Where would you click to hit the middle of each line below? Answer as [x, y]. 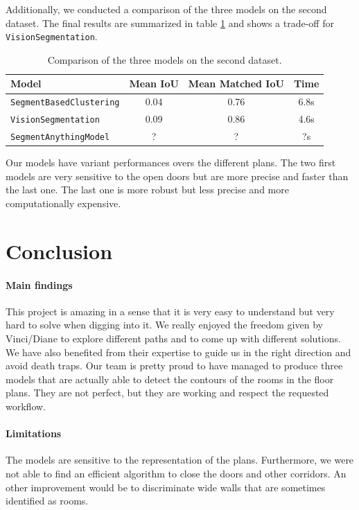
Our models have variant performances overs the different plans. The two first [171, 162]
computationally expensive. [63, 203]
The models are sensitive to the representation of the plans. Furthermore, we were [180, 460]
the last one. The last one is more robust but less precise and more [147, 190]
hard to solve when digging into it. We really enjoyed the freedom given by [164, 325]
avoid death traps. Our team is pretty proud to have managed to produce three [174, 366]
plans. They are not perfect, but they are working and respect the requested [167, 393]
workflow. [26, 406]
